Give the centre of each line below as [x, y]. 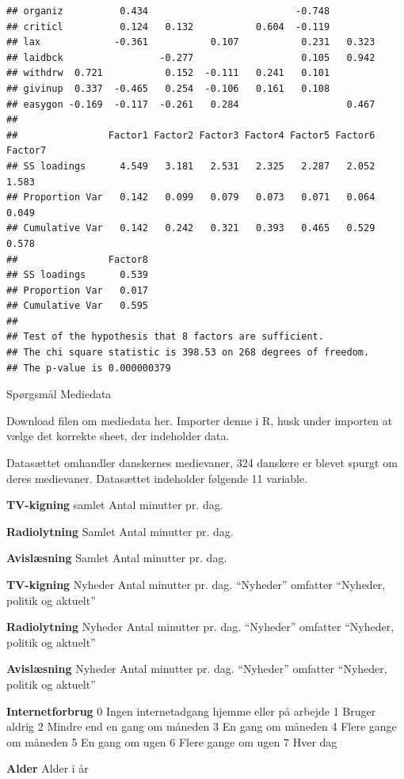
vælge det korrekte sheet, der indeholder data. [118, 436]
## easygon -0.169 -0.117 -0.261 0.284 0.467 [191, 104]
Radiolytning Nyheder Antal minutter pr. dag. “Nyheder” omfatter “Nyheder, [200, 627]
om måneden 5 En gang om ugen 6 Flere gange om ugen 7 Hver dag [172, 741]
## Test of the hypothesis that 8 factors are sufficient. [165, 337]
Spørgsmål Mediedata [59, 394]
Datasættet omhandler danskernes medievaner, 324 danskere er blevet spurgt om [202, 463]
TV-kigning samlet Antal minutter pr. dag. [115, 505]
